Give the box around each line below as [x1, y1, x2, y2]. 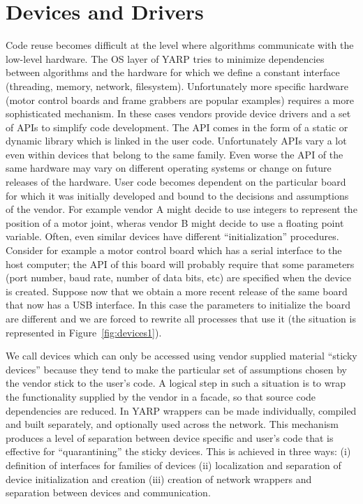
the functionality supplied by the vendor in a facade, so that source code [6, 389, 316, 403]
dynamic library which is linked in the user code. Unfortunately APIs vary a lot [6, 133, 347, 148]
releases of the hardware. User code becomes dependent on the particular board [6, 175, 346, 189]
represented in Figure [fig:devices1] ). [6, 325, 162, 339]
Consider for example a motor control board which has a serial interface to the [6, 243, 342, 258]
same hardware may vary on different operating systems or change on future [6, 161, 332, 175]
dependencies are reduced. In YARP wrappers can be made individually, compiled [6, 403, 357, 417]
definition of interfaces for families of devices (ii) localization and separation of [6, 457, 341, 472]
